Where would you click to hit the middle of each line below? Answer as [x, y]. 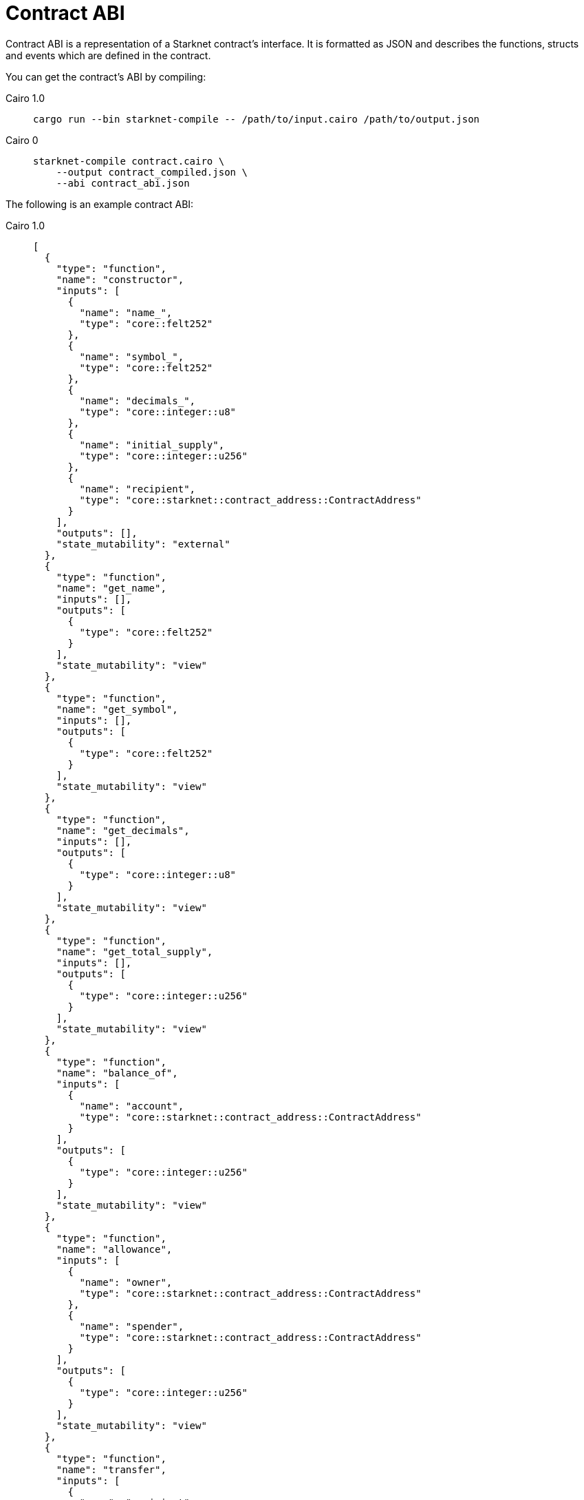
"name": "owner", [126, 1282]
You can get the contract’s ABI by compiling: [106, 76]
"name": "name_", [126, 312]
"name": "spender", [132, 1326]
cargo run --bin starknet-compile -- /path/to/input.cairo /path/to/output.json [257, 119]
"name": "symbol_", [132, 356]
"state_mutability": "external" [143, 544]
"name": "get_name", [111, 588]
